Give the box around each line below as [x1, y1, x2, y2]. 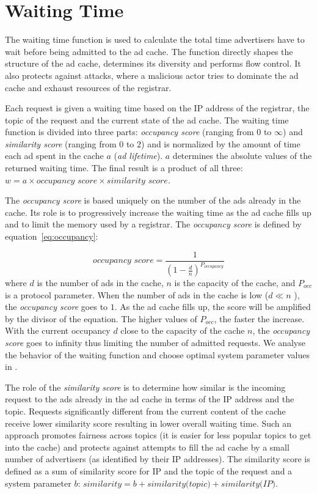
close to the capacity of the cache [120, 324, 245, 337]
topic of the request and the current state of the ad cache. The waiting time [5, 113, 289, 126]
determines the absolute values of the [172, 149, 312, 162]
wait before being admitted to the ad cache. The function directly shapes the [5, 45, 293, 57]
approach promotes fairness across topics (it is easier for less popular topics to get [5, 429, 312, 441]
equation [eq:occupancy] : [5, 230, 98, 243]
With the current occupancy [5, 324, 111, 337]
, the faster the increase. [214, 312, 305, 325]
